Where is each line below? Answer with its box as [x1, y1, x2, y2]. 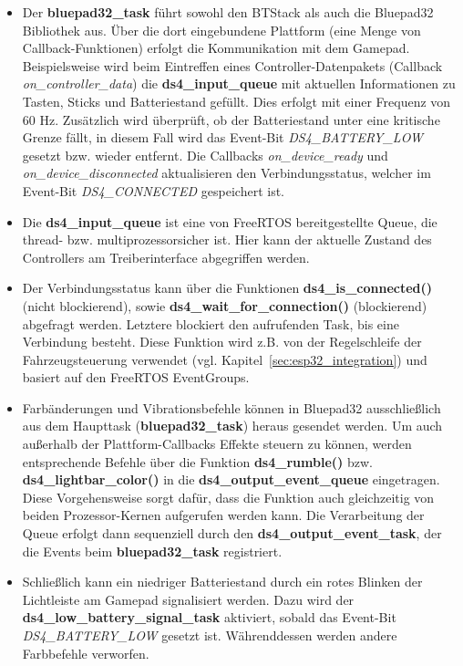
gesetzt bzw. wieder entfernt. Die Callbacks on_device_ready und [22, 145, 388, 164]
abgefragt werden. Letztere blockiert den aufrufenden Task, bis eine [22, 314, 399, 333]
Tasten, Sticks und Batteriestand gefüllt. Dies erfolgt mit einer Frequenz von [22, 91, 451, 110]
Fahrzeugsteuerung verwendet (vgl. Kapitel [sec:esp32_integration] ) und [22, 349, 427, 369]
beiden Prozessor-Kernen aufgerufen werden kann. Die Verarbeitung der [22, 505, 425, 525]
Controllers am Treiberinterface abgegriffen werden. [22, 247, 310, 266]
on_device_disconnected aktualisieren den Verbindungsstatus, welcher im [22, 163, 431, 182]
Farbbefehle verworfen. [22, 643, 149, 662]
